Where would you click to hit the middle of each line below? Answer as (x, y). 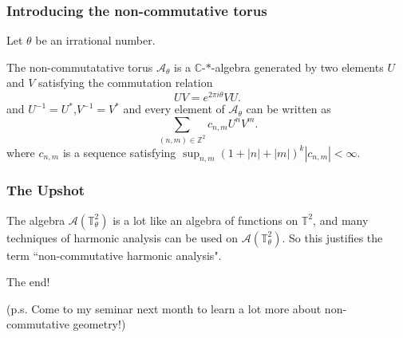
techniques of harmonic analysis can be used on (122, 237)
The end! (28, 282)
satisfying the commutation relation (126, 83)
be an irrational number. (95, 40)
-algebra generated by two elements (297, 67)
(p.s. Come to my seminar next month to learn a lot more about (164, 308)
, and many (341, 220)
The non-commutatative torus (80, 67)
